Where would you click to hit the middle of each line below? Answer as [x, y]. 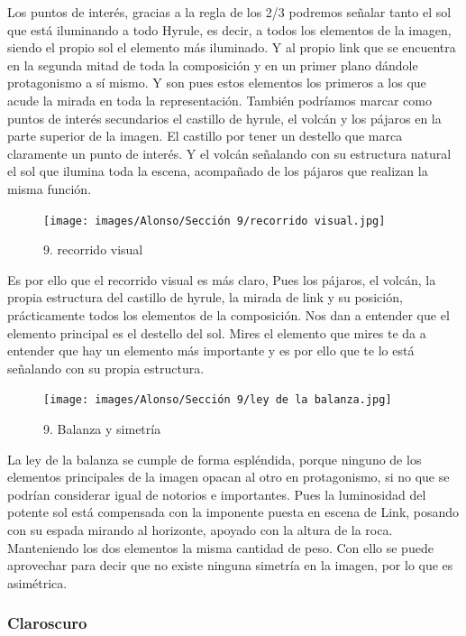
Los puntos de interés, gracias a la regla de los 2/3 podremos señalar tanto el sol [229, 12]
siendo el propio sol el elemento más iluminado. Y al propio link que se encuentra [232, 47]
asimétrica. [37, 582]
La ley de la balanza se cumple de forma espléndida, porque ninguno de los [215, 459]
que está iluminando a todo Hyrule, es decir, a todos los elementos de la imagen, [229, 29]
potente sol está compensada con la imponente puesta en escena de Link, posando [233, 512]
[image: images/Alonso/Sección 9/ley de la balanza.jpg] [218, 400]
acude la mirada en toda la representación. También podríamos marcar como [219, 100]
